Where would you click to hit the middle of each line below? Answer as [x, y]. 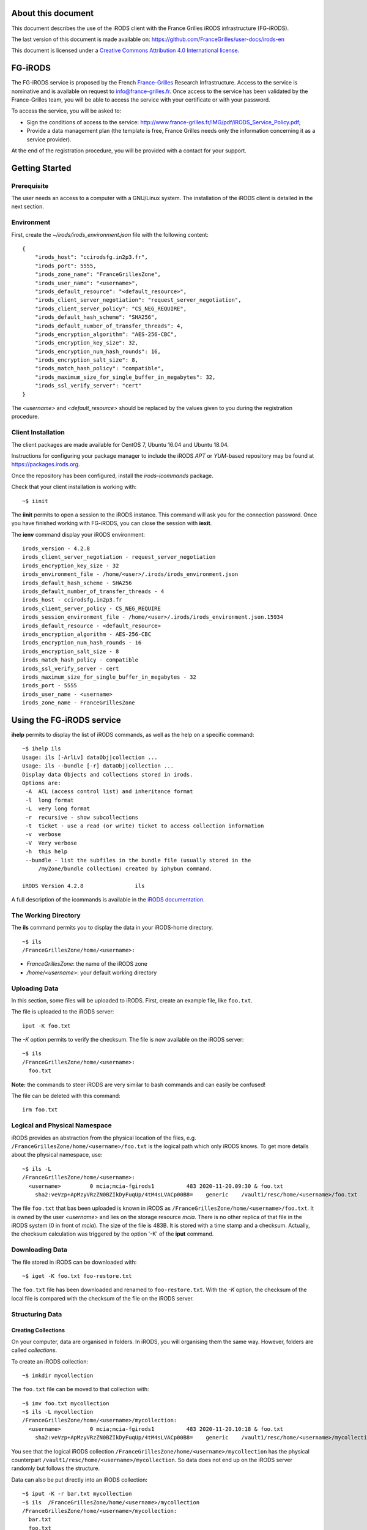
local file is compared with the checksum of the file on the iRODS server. [102, 1298]
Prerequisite [30, 185]
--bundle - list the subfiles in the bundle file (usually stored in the [138, 860]
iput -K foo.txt [46, 1026]
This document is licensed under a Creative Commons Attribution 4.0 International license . [125, 50]
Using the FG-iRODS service [66, 720]
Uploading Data [35, 988]
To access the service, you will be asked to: [66, 111]
